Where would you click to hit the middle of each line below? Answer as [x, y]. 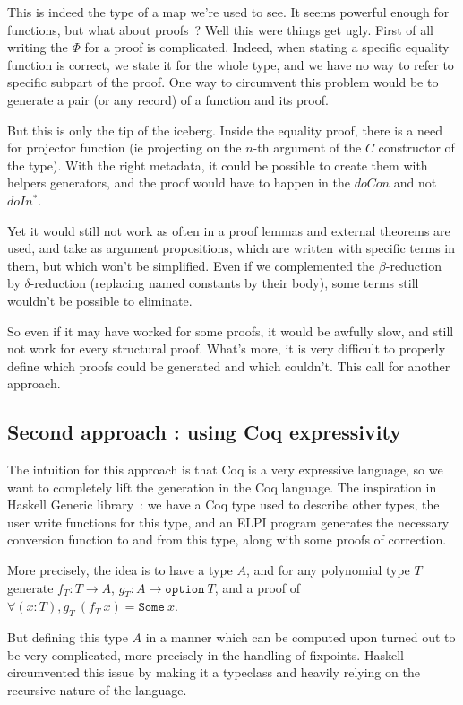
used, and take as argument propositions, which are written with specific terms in [231, 248]
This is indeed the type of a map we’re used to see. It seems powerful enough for [228, 12]
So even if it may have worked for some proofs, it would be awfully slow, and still [231, 331]
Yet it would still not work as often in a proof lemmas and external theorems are [229, 230]
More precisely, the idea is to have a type [120, 570]
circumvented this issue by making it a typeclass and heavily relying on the [214, 672]
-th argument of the [307, 148]
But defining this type [68, 637]
